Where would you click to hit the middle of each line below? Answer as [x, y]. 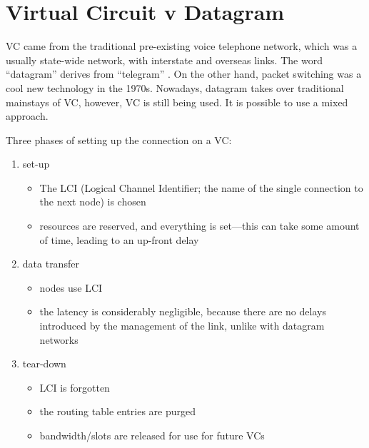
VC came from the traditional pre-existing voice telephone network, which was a [182, 46]
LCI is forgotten [75, 387]
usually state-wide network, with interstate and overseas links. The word [164, 60]
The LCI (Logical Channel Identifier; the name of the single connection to [201, 187]
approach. [27, 116]
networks [59, 339]
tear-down [44, 363]
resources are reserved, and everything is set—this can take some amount [199, 226]
